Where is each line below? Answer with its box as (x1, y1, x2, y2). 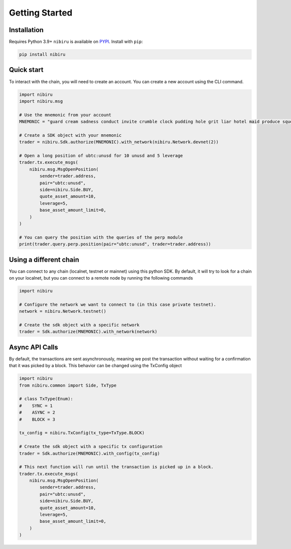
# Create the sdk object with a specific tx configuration (19, 444, 162, 449)
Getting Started (9, 7, 73, 18)
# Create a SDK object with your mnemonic (19, 132, 122, 138)
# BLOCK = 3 (19, 416, 55, 422)
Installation (9, 26, 44, 34)
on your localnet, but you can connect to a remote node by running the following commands (9, 275, 194, 281)
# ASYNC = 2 (19, 410, 55, 415)
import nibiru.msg (19, 98, 63, 104)
